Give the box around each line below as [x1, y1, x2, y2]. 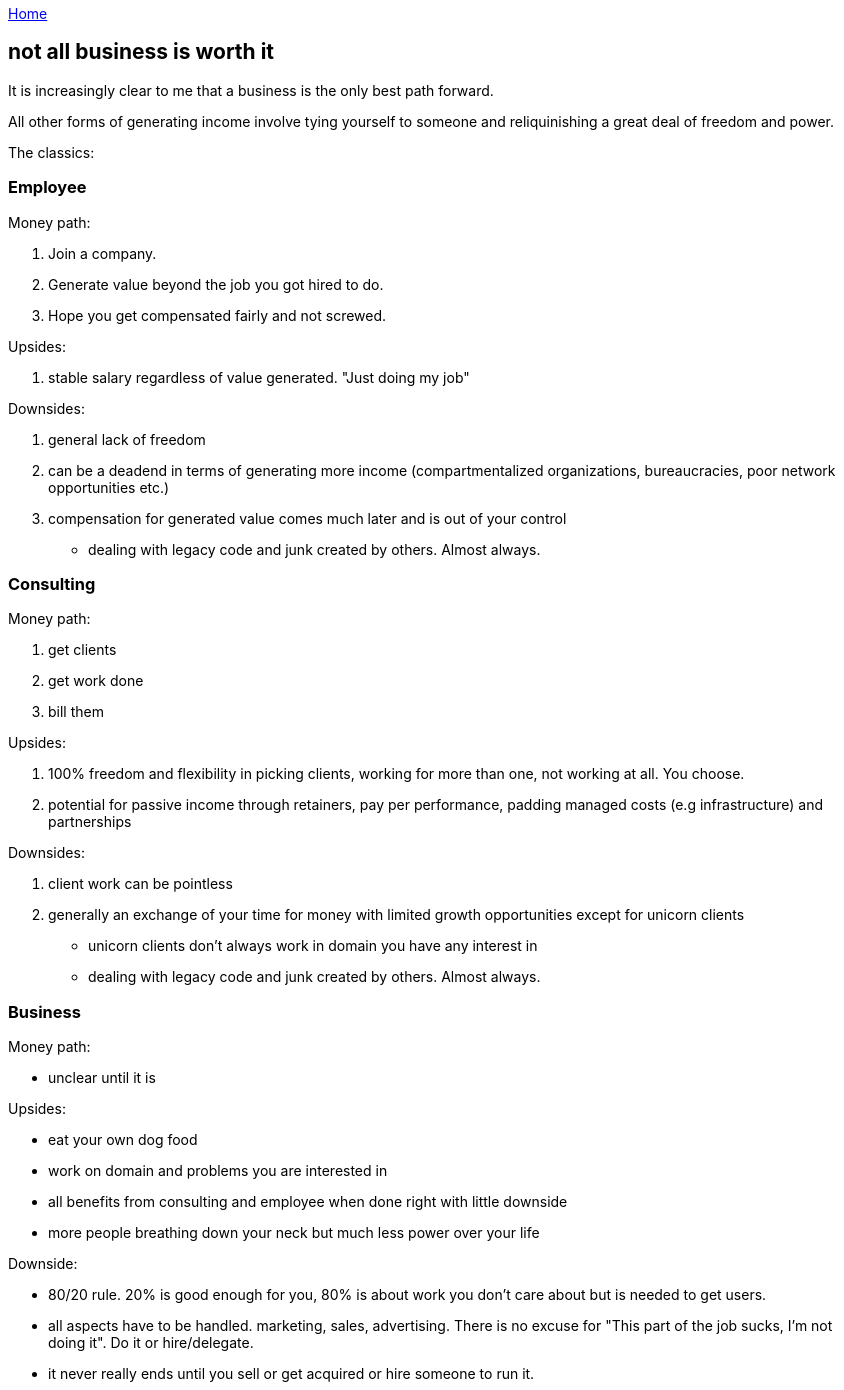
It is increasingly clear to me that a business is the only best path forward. [8, 81, 494, 99]
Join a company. [48, 244, 157, 262]
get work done [48, 672, 144, 690]
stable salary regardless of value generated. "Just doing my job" [48, 368, 470, 386]
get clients [48, 641, 117, 659]
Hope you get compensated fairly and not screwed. [48, 306, 387, 324]
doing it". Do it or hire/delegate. [48, 1334, 254, 1352]
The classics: [8, 143, 95, 161]
